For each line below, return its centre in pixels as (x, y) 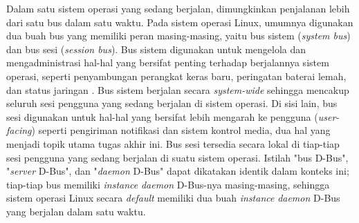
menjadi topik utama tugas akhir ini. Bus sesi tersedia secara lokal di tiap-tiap (173, 143)
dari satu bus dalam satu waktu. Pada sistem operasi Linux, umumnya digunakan (180, 22)
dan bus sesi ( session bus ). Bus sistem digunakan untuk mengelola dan (156, 49)
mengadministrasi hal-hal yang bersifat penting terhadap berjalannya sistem (168, 62)
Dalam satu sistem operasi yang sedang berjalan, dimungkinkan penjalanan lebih (178, 8)
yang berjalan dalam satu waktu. (76, 211)
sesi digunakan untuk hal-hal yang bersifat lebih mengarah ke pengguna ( (162, 116)
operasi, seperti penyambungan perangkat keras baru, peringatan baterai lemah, (176, 76)
